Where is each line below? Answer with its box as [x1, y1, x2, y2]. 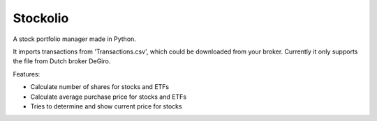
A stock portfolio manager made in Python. [13, 35, 136, 43]
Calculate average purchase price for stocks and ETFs [30, 92, 187, 101]
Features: [13, 70, 40, 78]
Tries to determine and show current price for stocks [30, 102, 182, 111]
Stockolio [13, 10, 69, 26]
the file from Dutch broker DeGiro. [13, 57, 111, 65]
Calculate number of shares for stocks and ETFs [30, 83, 170, 91]
